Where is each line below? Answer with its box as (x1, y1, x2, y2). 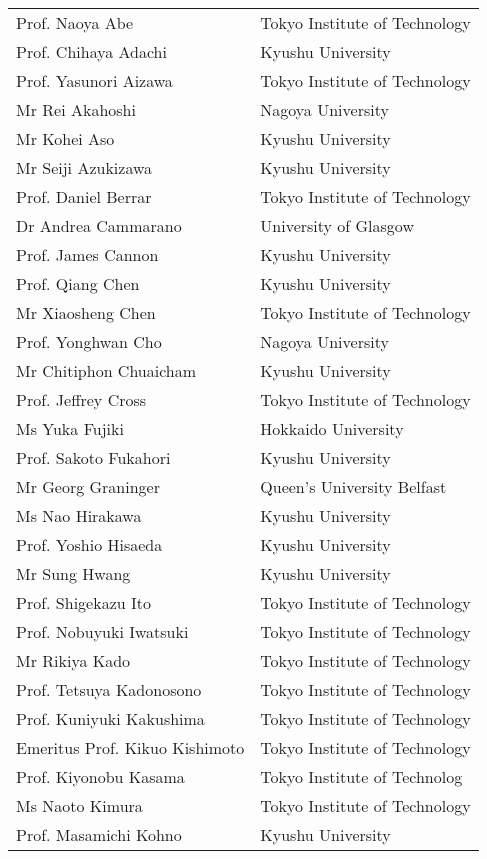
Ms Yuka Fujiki (16, 417, 124, 440)
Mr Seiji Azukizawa (16, 156, 153, 179)
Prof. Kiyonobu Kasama (16, 765, 185, 788)
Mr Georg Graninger (16, 475, 160, 498)
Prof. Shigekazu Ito (16, 591, 151, 614)
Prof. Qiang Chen (16, 272, 140, 295)
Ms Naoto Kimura (16, 794, 143, 817)
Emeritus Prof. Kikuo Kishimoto (16, 736, 245, 759)
